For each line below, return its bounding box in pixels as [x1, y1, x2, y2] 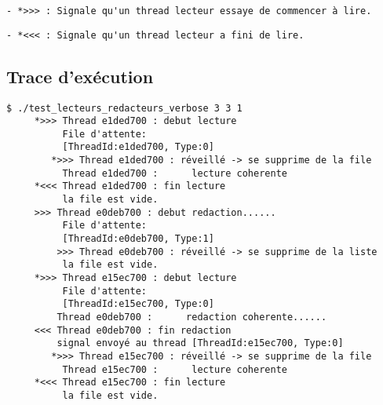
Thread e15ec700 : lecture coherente [62, 363, 287, 375]
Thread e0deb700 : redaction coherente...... [57, 312, 327, 323]
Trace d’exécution [6, 64, 154, 88]
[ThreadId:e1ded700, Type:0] [62, 141, 214, 153]
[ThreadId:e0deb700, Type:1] [62, 233, 214, 245]
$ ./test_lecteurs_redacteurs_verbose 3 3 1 [6, 102, 243, 114]
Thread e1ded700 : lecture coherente [62, 167, 287, 179]
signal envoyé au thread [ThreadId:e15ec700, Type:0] [57, 337, 344, 349]
